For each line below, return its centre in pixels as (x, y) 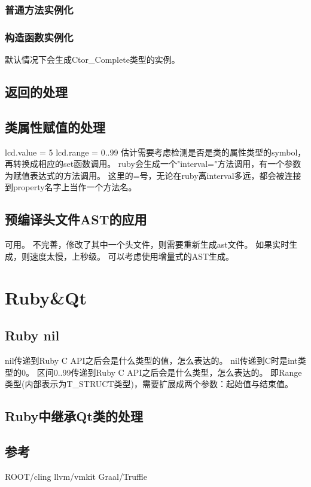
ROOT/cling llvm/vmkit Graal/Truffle (76, 476)
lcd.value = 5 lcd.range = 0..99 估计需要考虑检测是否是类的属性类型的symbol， (155, 152)
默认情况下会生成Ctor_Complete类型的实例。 (92, 60)
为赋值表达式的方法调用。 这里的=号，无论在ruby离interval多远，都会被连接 (153, 175)
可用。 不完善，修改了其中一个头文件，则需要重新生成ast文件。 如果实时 (147, 244)
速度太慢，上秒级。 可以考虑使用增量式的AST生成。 (132, 256)
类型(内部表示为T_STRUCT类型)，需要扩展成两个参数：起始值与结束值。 (149, 384)
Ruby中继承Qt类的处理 (74, 416)
